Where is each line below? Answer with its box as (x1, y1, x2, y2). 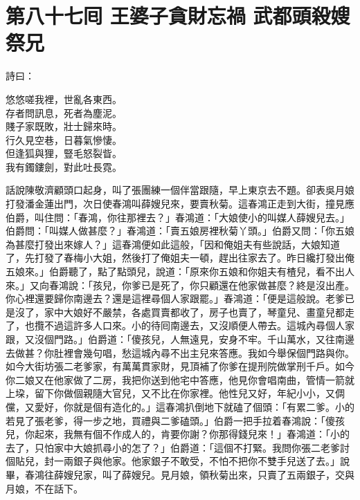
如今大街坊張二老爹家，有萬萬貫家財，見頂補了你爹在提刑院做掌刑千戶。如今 (6, 359, 354, 373)
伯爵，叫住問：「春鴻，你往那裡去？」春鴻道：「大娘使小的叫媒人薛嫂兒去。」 (6, 210, 350, 224)
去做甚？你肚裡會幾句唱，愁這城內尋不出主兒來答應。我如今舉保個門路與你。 (6, 345, 354, 360)
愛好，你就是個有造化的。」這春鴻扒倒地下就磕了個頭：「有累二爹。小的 (34, 399, 354, 414)
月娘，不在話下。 (6, 481, 83, 495)
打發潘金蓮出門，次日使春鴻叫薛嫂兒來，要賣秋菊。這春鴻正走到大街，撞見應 (6, 196, 354, 211)
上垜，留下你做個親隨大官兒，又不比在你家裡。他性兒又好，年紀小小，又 (6, 386, 335, 400)
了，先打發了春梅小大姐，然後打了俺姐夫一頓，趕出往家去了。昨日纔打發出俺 (6, 250, 354, 265)
